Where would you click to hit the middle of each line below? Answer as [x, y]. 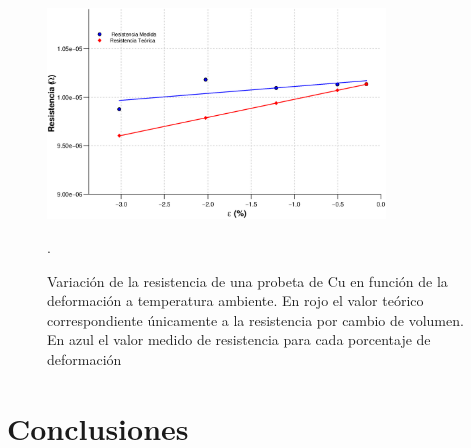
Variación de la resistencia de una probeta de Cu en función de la [247, 280]
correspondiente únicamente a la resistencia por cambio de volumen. [255, 319]
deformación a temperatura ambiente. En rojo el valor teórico [235, 300]
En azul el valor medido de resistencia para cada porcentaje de [239, 339]
